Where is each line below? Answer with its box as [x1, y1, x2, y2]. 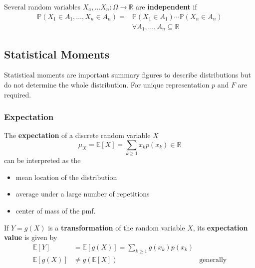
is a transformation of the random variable [48, 222, 185, 232]
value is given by [4, 232, 57, 242]
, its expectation [193, 222, 248, 232]
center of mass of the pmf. [15, 205, 96, 216]
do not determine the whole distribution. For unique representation [4, 79, 210, 89]
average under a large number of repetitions [15, 188, 150, 199]
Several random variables [4, 1, 81, 11]
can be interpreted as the [4, 155, 81, 165]
